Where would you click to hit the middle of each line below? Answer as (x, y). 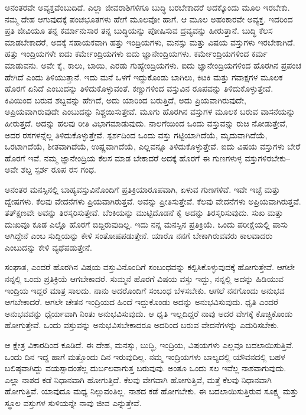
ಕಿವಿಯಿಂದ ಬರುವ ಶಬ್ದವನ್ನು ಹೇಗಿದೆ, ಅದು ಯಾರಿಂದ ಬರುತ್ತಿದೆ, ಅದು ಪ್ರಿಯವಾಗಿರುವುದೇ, (126, 100)
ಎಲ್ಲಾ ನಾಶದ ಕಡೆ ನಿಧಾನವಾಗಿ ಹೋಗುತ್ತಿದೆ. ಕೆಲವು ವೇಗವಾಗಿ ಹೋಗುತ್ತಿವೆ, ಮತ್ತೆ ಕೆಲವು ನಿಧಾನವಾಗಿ (138, 379)
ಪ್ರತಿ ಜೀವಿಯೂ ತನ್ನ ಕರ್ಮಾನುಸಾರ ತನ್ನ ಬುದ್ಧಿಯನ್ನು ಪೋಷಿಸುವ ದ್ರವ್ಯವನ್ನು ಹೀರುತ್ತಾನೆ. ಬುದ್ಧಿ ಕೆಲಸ (139, 30)
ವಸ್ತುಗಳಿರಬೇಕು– (268, 158)
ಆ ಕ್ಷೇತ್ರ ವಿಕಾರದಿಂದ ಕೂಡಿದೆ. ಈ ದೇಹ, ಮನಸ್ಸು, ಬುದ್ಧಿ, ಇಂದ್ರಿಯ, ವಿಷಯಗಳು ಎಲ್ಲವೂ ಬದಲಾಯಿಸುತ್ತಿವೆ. (149, 345)
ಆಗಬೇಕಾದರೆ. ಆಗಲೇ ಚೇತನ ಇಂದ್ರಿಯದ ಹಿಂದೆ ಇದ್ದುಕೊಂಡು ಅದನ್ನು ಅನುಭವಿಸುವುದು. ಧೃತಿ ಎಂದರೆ (141, 302)
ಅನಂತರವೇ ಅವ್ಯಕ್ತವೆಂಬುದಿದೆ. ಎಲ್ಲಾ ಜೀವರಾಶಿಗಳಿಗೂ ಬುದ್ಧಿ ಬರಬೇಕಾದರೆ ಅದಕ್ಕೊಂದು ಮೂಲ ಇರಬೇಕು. (147, 7)
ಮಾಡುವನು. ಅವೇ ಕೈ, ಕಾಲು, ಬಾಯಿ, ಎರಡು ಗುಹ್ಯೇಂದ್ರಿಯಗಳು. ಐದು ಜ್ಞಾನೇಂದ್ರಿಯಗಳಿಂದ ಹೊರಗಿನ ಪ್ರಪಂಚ (153, 65)
